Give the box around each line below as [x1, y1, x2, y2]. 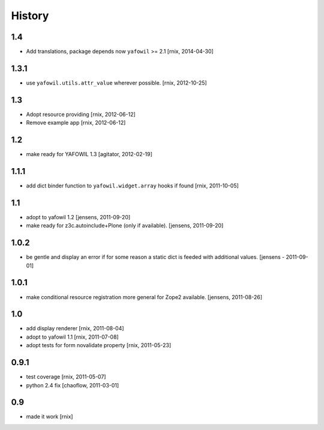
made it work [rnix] [26, 413, 73, 420]
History [11, 9, 49, 22]
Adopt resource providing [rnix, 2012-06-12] [26, 111, 136, 118]
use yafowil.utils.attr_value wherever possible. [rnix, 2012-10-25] [26, 79, 207, 86]
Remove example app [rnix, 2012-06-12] [26, 119, 126, 126]
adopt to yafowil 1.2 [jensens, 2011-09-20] [26, 213, 131, 220]
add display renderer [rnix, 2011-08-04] [26, 325, 124, 332]
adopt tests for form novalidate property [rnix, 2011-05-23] [26, 342, 172, 349]
